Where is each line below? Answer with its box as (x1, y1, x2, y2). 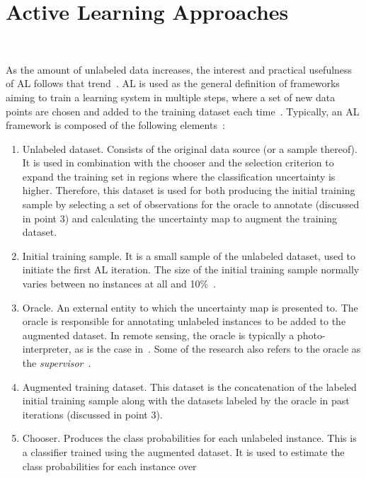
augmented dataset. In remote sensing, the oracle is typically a (22, 327, 294, 342)
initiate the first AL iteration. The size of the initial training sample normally (22, 262, 360, 277)
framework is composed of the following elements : (6, 118, 225, 132)
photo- (297, 327, 326, 342)
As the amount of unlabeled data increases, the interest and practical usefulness (6, 62, 353, 76)
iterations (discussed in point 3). (22, 406, 163, 421)
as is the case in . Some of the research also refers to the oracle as (74, 341, 361, 356)
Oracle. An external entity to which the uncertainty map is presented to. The (22, 300, 358, 314)
